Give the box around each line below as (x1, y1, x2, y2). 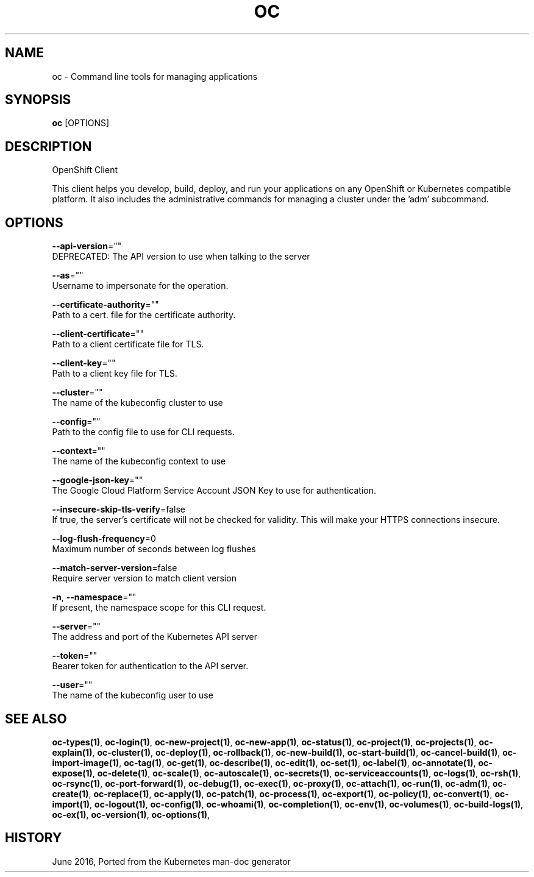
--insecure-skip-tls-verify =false (52, 504, 185, 515)
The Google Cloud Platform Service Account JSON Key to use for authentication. (52, 485, 377, 496)
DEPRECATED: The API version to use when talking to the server (52, 251, 310, 262)
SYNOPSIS (5, 92, 71, 108)
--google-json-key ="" (52, 475, 143, 486)
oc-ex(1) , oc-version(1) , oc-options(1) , (52, 809, 210, 820)
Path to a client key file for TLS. (52, 368, 177, 379)
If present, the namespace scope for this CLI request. (52, 602, 266, 613)
